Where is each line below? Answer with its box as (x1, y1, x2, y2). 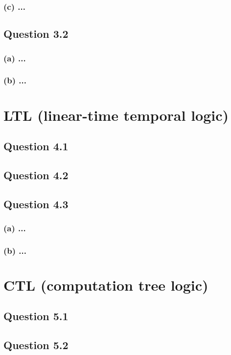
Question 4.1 (3, 138, 69, 154)
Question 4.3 (3, 196, 69, 211)
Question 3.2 (3, 26, 69, 41)
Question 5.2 (3, 337, 69, 353)
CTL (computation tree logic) (3, 274, 208, 295)
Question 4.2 (3, 167, 69, 182)
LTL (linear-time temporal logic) (3, 105, 229, 125)
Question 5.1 (3, 308, 69, 324)
